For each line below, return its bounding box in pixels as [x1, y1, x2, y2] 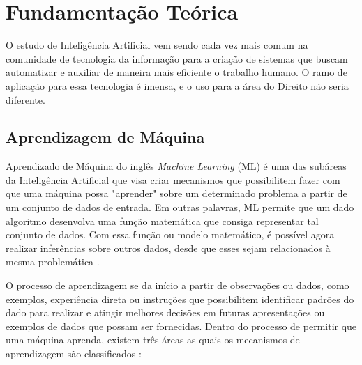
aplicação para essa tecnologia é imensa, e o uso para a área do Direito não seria [6, 78, 349, 93]
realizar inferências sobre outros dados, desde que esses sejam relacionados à [6, 240, 331, 255]
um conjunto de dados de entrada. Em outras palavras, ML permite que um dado [6, 200, 354, 215]
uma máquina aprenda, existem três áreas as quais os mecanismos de [6, 332, 300, 347]
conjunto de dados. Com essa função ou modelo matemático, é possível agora [6, 227, 335, 242]
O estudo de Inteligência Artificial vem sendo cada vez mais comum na [6, 38, 308, 52]
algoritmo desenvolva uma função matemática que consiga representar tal [6, 213, 319, 228]
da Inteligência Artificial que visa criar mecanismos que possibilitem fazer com [6, 172, 340, 187]
